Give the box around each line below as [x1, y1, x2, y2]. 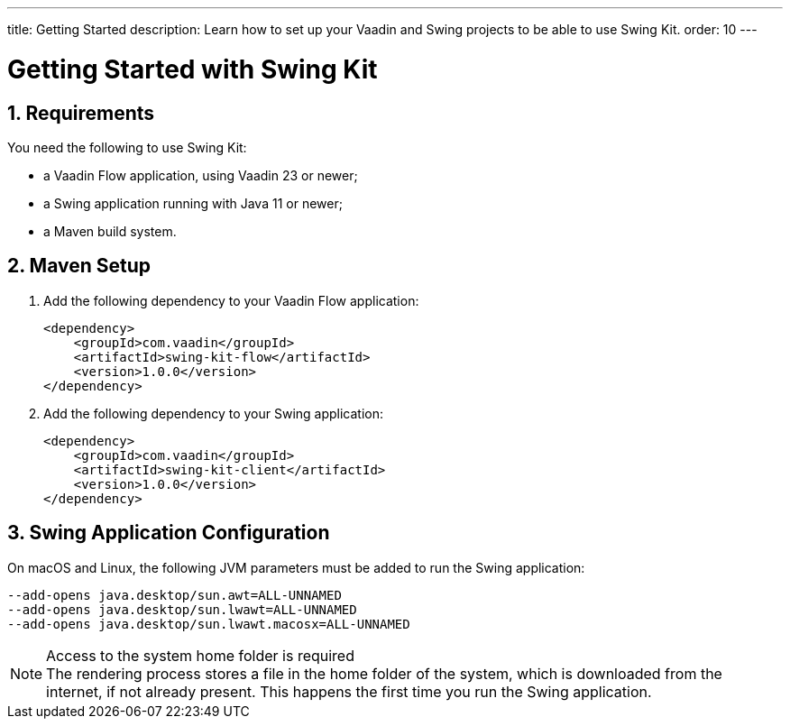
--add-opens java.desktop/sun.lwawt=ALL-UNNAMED [7, 602, 357, 617]
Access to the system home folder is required [46, 646, 354, 665]
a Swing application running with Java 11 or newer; [43, 195, 343, 211]
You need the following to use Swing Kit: [7, 139, 247, 155]
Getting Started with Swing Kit [7, 53, 378, 85]
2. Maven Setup [7, 254, 151, 278]
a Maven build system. [43, 223, 177, 239]
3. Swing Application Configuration [7, 521, 330, 545]
